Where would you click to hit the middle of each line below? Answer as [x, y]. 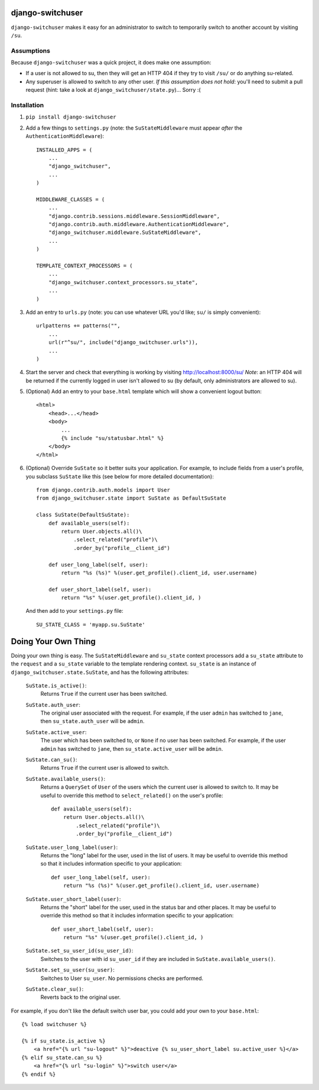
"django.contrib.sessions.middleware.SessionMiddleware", [134, 216]
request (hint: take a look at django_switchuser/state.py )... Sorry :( [113, 90]
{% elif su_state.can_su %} [62, 1057]
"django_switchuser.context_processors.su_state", [123, 282]
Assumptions [30, 50]
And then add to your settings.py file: [74, 611]
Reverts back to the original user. [81, 997]
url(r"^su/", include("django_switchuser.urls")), [123, 343]
